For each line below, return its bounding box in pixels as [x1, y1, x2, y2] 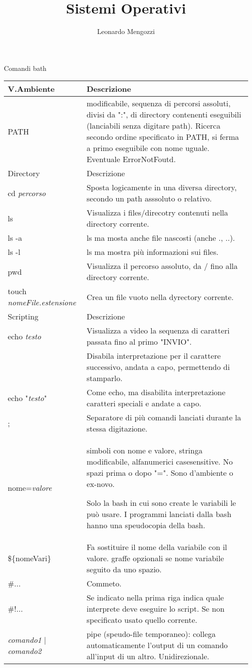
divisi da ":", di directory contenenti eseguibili [86, 109, 241, 120]
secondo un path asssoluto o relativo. [86, 193, 212, 204]
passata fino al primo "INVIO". [86, 336, 192, 348]
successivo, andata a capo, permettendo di [86, 361, 230, 373]
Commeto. [86, 578, 122, 589]
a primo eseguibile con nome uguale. [86, 142, 210, 154]
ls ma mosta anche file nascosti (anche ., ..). [86, 232, 235, 244]
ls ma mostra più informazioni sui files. [86, 246, 219, 258]
